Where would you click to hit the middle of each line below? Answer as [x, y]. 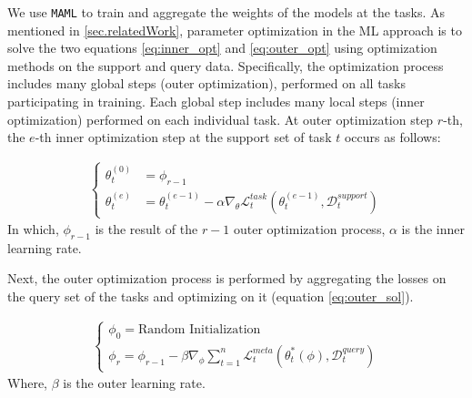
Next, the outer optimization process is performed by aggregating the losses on [227, 278]
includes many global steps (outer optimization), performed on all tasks [207, 83]
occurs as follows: [392, 137]
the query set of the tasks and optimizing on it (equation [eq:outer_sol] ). [211, 296]
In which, [33, 229]
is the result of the [146, 229]
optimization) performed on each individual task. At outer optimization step [221, 119]
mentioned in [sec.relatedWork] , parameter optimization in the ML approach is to [235, 30]
